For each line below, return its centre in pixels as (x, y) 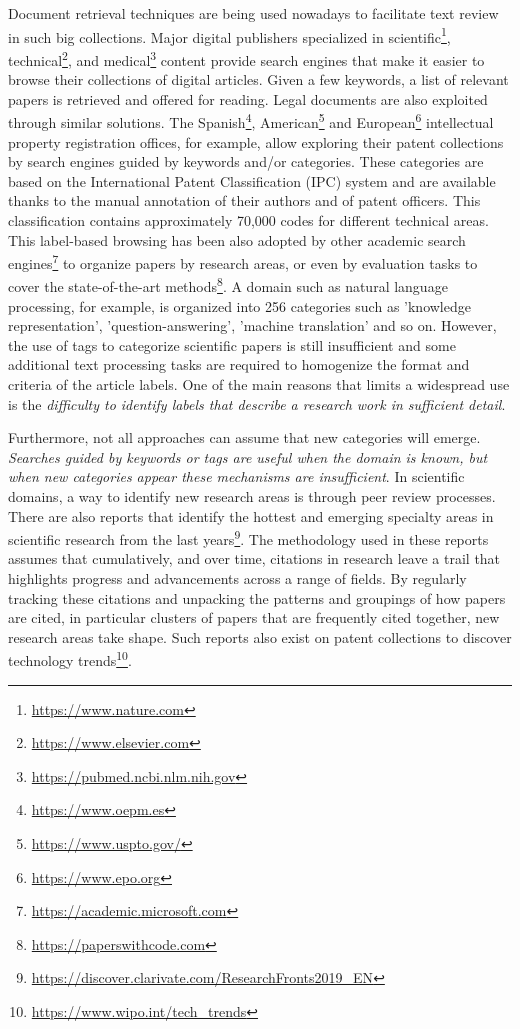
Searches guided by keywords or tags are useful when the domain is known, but (248, 456)
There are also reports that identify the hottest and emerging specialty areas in (251, 515)
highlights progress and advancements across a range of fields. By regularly (237, 577)
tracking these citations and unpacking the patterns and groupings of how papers (257, 597)
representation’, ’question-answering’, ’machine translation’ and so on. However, (252, 325)
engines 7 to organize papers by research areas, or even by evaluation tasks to (243, 261)
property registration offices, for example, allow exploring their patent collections (256, 141)
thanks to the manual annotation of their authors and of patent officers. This (244, 200)
